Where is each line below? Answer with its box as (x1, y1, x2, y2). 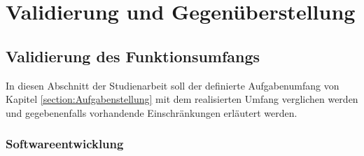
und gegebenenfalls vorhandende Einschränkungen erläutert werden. (6, 105, 297, 120)
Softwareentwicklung (6, 135, 124, 153)
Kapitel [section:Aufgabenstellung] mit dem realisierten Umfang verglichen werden (6, 92, 358, 106)
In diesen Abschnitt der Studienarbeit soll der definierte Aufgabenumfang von (6, 78, 339, 92)
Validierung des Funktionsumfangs (6, 45, 260, 66)
